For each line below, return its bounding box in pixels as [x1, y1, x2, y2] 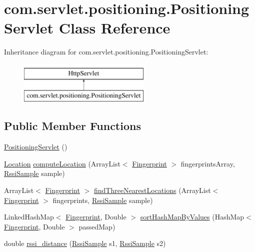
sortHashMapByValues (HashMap [140, 211, 244, 222]
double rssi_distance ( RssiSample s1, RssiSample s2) [4, 238, 166, 248]
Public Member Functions [4, 118, 141, 133]
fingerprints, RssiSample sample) [52, 194, 153, 205]
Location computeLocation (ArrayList [4, 158, 120, 168]
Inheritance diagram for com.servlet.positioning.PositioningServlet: [4, 46, 208, 57]
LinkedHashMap [4, 211, 54, 222]
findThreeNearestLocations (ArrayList [93, 185, 211, 195]
